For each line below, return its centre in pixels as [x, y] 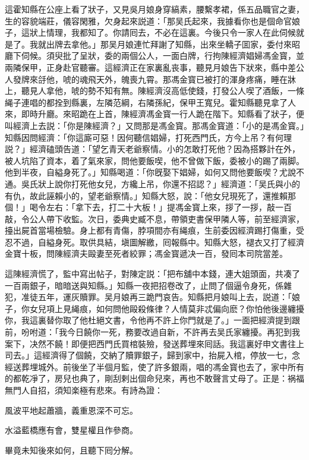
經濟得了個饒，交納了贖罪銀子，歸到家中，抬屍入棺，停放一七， [167, 355]
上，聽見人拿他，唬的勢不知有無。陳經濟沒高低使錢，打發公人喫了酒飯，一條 [154, 91]
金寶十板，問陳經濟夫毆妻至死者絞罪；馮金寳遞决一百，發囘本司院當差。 [146, 253]
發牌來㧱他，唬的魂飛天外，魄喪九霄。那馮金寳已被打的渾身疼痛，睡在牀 [154, 79]
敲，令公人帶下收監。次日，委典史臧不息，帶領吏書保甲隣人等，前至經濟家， [154, 218]
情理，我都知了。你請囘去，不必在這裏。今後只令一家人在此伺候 [171, 32]
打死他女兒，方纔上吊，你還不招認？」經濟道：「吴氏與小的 [185, 183]
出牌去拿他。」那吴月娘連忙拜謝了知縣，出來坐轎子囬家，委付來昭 [173, 44]
